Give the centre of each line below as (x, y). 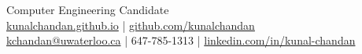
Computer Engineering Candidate (88, 9)
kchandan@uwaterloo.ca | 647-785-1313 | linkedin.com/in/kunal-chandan (181, 40)
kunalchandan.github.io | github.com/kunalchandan (131, 25)
